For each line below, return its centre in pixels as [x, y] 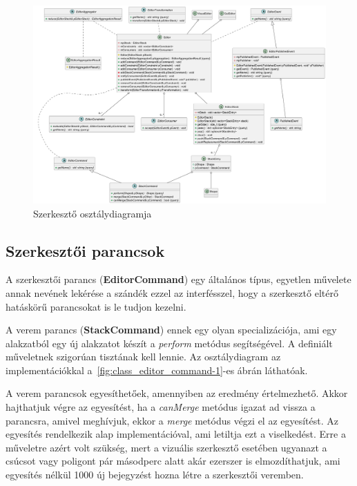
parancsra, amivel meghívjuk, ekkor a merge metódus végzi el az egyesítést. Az [172, 420]
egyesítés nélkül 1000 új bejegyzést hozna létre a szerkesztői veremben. [155, 475]
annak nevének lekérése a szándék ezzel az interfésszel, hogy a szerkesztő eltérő [172, 292]
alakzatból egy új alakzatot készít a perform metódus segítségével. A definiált [169, 343]
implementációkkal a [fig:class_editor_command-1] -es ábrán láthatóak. [157, 370]
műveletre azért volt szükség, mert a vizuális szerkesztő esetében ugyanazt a [166, 447]
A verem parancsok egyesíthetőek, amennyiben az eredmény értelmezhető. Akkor [177, 393]
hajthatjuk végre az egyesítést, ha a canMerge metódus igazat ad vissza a [161, 407]
